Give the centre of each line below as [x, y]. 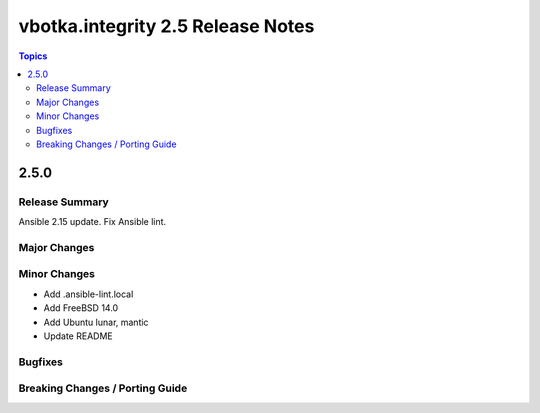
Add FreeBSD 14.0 [81, 308]
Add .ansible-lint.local [88, 294]
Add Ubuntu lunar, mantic [96, 322]
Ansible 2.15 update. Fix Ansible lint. [92, 222]
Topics [33, 56]
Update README [78, 336]
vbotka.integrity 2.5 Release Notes [166, 26]
